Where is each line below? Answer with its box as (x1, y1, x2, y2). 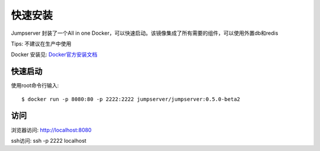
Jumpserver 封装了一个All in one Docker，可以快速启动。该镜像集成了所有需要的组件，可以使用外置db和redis (11, 29, 279, 37)
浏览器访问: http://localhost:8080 (11, 126, 92, 133)
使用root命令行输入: (11, 82, 59, 89)
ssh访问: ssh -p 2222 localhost (11, 137, 87, 144)
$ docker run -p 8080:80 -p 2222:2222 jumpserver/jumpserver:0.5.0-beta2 (21, 96, 241, 103)
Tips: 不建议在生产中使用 (11, 40, 72, 47)
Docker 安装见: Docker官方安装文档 (11, 51, 98, 58)
